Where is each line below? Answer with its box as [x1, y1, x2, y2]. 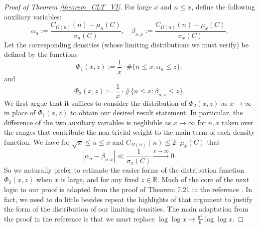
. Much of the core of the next [157, 174, 249, 185]
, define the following [191, 1, 255, 11]
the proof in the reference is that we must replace [4, 213, 155, 224]
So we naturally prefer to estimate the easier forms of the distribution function [4, 164, 245, 175]
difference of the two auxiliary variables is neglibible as [4, 117, 171, 127]
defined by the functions [4, 49, 78, 59]
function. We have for [4, 137, 70, 147]
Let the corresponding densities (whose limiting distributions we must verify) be [4, 39, 249, 49]
